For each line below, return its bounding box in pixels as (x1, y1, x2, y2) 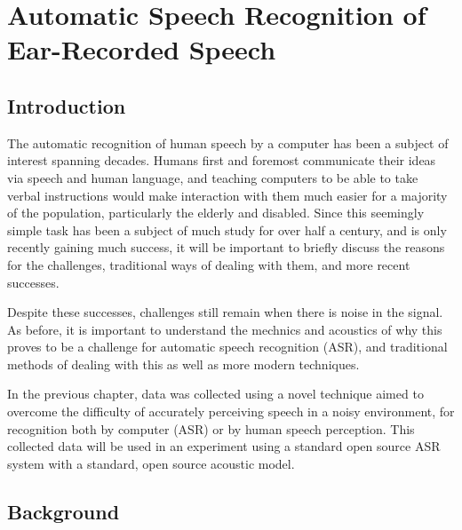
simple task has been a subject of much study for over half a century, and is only (7, 220, 447, 239)
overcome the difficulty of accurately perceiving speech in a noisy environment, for (7, 402, 455, 421)
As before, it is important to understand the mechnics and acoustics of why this (7, 320, 442, 338)
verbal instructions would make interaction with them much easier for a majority (7, 186, 448, 204)
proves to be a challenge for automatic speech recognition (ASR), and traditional (7, 337, 448, 356)
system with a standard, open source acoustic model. (7, 454, 295, 472)
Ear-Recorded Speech (7, 31, 276, 67)
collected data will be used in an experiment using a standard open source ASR (7, 437, 441, 455)
